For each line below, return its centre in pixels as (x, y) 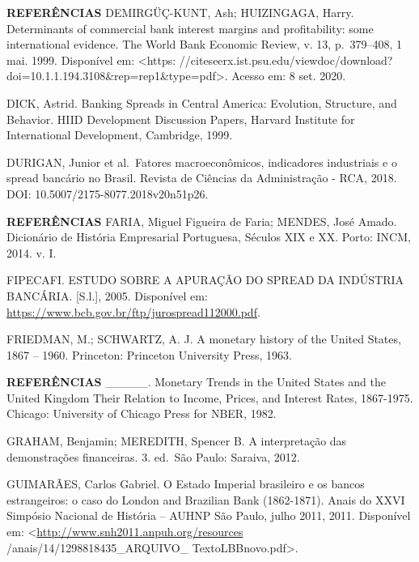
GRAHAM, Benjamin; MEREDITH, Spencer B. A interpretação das (177, 441)
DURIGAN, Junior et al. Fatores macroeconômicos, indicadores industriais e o (202, 162)
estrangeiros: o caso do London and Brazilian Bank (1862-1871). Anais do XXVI (206, 499)
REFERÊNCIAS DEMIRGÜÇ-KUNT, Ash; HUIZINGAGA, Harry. (180, 12)
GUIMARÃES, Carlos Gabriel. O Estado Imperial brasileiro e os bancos (186, 484)
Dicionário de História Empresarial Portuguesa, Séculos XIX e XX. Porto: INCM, (209, 237)
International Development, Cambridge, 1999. (120, 135)
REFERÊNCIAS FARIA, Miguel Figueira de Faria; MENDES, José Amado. (202, 221)
